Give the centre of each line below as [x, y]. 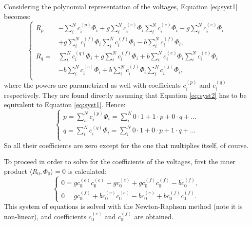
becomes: [17, 16]
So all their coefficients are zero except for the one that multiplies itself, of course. [126, 145]
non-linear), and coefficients [45, 216]
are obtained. [154, 216]
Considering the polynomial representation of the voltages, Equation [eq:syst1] [121, 6]
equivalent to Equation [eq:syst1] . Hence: [65, 104]
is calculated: [87, 171]
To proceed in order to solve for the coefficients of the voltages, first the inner [120, 161]
